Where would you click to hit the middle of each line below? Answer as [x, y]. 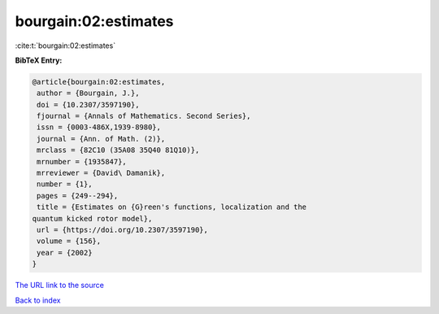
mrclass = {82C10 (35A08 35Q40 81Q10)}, [118, 150]
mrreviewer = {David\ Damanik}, [101, 173]
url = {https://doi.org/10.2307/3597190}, [123, 230]
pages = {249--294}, [78, 196]
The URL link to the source [60, 286]
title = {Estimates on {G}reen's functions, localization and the [172, 207]
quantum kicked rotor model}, [92, 218]
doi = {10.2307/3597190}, [88, 105]
